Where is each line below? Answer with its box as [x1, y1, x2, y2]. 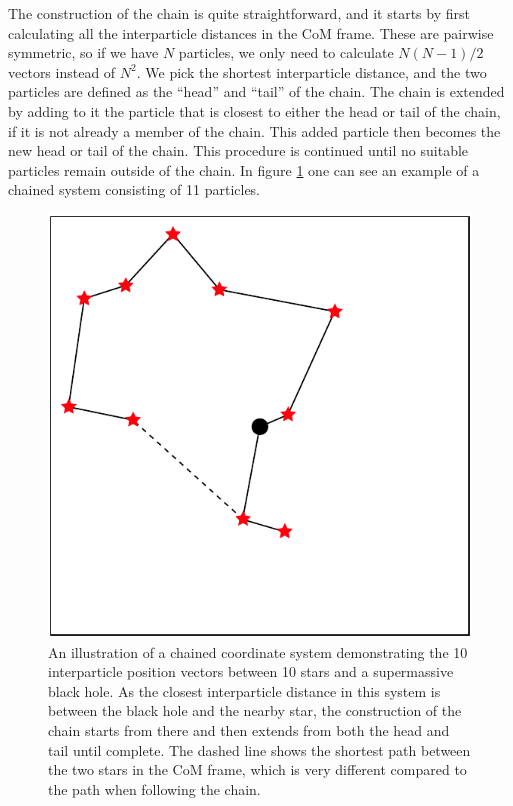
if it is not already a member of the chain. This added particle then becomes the [8, 120, 501, 141]
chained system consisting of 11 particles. [8, 179, 261, 200]
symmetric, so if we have [8, 42, 159, 63]
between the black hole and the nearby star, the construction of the [48, 700, 462, 721]
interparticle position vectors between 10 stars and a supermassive [48, 661, 454, 682]
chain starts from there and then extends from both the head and [48, 719, 450, 740]
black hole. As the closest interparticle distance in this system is [48, 680, 441, 701]
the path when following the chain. [48, 778, 261, 799]
